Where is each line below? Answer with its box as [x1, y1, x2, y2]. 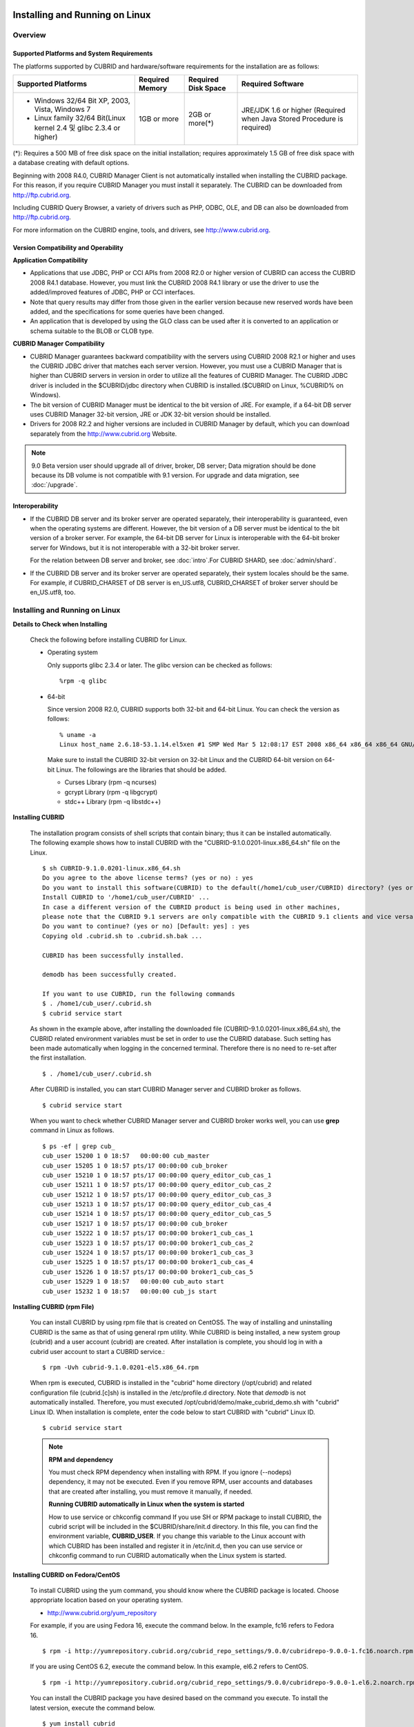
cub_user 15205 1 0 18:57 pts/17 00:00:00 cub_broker [42, 1161, 228, 1170]
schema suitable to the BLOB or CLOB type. [30, 327, 155, 335]
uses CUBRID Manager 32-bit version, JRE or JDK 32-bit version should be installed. [30, 410, 271, 418]
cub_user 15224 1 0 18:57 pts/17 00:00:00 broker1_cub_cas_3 [42, 1249, 253, 1257]
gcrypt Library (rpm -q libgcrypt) [64, 788, 158, 796]
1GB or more [139, 114, 179, 124]
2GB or [188, 109, 212, 119]
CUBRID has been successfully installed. [42, 951, 184, 960]
